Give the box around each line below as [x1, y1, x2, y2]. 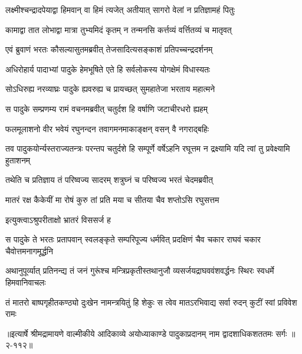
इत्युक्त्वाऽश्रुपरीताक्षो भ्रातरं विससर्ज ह [5, 213, 111, 225]
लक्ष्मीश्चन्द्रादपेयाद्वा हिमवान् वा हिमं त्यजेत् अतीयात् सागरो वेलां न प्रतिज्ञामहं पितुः [5, 4, 235, 15]
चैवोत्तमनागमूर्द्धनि [5, 244, 53, 257]
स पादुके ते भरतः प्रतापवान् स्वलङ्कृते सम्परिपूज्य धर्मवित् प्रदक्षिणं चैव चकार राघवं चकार [5, 233, 261, 245]
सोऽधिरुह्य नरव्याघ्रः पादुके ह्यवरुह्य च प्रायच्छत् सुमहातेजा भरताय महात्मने [5, 83, 215, 95]
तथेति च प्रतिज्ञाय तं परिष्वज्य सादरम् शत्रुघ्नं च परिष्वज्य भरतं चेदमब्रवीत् [5, 173, 213, 186]
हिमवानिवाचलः [5, 276, 46, 288]
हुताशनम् [5, 153, 31, 166]
